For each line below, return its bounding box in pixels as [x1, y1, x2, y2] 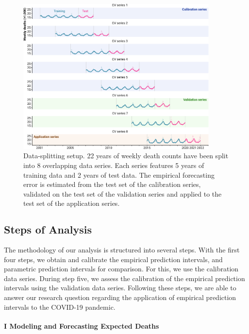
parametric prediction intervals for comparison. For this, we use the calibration [4, 264, 239, 274]
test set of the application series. [23, 198, 120, 208]
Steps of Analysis [4, 222, 92, 237]
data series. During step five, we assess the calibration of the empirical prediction [4, 273, 245, 283]
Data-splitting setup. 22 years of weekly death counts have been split [23, 150, 229, 161]
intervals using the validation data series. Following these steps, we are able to [4, 283, 236, 293]
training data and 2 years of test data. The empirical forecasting [23, 169, 215, 180]
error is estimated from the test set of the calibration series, [23, 179, 201, 189]
